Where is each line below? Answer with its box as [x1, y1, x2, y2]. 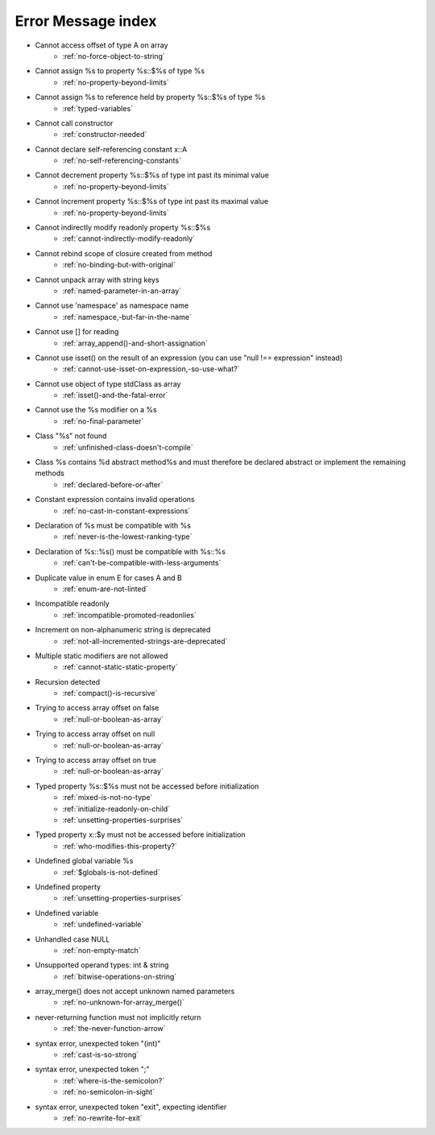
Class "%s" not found [35, 431, 107, 441]
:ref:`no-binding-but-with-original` [62, 260, 176, 270]
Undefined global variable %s [35, 856, 134, 866]
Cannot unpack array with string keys [35, 275, 160, 284]
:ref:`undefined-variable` [62, 919, 144, 930]
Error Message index [14, 12, 157, 30]
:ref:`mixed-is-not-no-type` [62, 793, 153, 802]
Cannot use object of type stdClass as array [35, 379, 181, 388]
